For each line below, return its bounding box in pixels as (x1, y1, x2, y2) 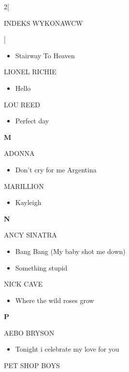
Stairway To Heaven (15, 50, 75, 60)
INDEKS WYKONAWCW (4, 17, 83, 28)
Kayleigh (15, 197, 42, 207)
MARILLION (4, 181, 44, 191)
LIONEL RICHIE (4, 67, 57, 77)
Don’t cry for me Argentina (15, 164, 97, 174)
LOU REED (4, 99, 40, 109)
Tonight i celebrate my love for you (15, 344, 119, 354)
